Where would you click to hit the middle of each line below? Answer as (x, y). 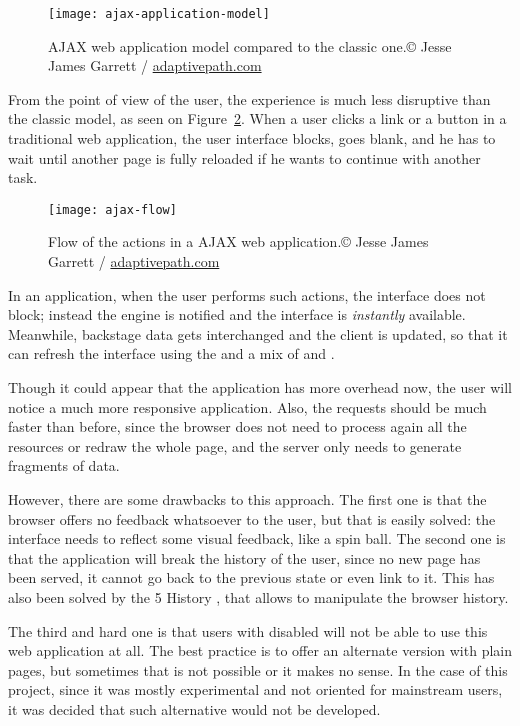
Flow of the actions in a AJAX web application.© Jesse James (238, 241)
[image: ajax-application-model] (159, 14)
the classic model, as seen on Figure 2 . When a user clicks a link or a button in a (257, 118)
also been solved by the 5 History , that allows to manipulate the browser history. (258, 596)
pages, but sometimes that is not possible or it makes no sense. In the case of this (258, 669)
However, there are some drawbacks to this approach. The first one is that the (247, 499)
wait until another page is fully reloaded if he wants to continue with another (244, 157)
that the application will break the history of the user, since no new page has (244, 557)
